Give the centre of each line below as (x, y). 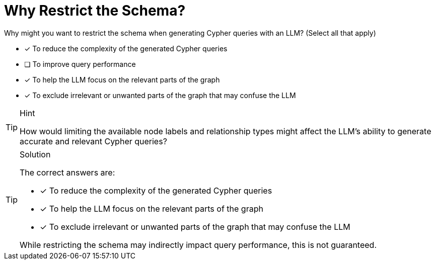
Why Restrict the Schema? (95, 11)
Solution (35, 154)
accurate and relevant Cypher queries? (93, 141)
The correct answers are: (67, 172)
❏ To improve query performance (80, 64)
